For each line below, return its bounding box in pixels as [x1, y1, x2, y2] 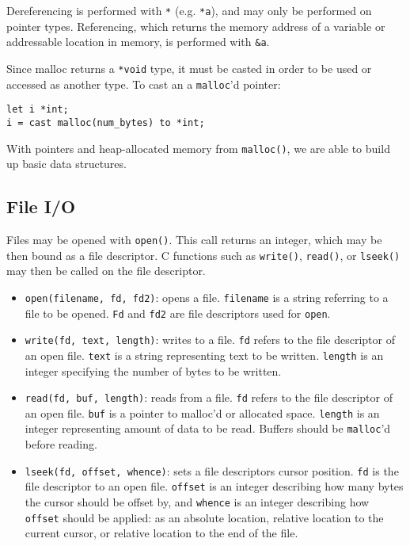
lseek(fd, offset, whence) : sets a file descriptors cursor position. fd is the [25, 462, 399, 479]
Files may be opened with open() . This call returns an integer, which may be [6, 231, 382, 247]
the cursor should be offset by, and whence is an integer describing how [25, 493, 370, 510]
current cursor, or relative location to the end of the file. [25, 525, 298, 541]
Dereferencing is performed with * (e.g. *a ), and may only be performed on [6, 2, 372, 18]
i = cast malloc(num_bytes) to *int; [6, 116, 205, 128]
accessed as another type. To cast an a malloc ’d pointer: [6, 75, 281, 92]
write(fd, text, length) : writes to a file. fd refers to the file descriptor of [25, 331, 395, 348]
